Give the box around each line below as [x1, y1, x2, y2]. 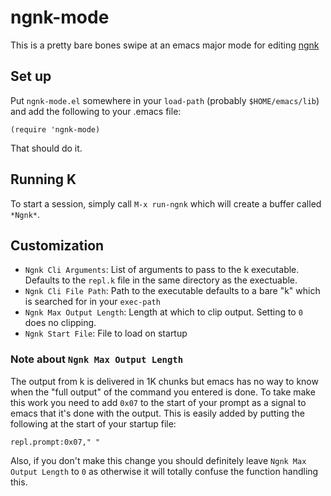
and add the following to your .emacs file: [10, 105, 182, 117]
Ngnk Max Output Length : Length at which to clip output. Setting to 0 [24, 306, 303, 318]
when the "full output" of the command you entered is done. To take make [10, 386, 316, 398]
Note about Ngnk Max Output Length [10, 352, 184, 366]
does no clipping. [24, 317, 97, 329]
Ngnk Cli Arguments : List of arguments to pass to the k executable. [24, 264, 300, 276]
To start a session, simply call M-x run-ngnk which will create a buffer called [10, 197, 322, 210]
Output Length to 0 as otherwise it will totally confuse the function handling [10, 465, 319, 477]
